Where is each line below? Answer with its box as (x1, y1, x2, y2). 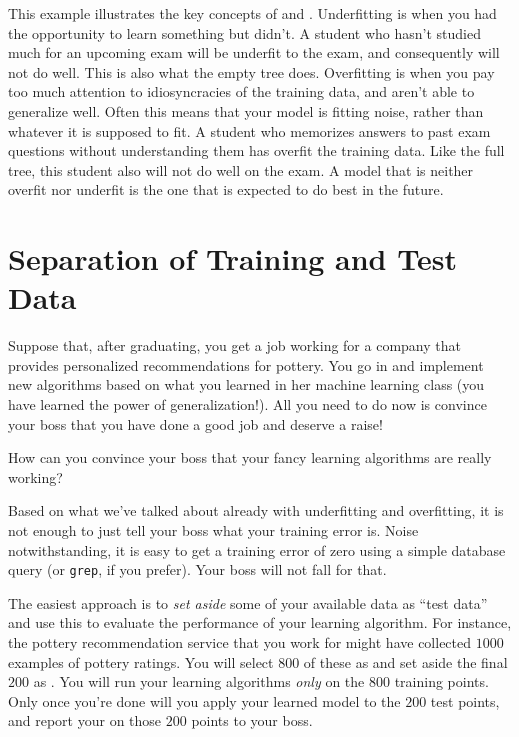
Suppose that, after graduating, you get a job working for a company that (8, 335, 461, 356)
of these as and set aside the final (303, 651, 508, 672)
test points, (430, 690, 500, 711)
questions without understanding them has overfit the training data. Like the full (8, 140, 505, 161)
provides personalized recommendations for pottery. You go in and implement (8, 354, 484, 375)
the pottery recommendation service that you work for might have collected (8, 632, 472, 653)
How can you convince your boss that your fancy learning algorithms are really (8, 447, 492, 468)
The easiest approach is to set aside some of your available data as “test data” (8, 592, 488, 613)
